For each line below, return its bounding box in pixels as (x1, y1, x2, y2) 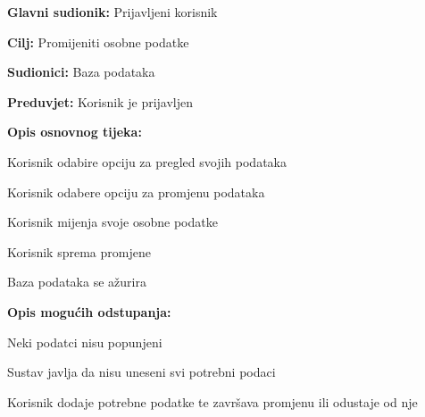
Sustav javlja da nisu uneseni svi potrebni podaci (7, 363, 276, 381)
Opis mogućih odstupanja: (7, 302, 171, 321)
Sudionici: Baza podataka (7, 63, 155, 81)
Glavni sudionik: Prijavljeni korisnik (7, 3, 218, 21)
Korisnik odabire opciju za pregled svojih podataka (7, 152, 287, 171)
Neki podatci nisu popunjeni (7, 332, 162, 351)
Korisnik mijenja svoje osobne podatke (7, 213, 218, 231)
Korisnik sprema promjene (7, 242, 151, 261)
